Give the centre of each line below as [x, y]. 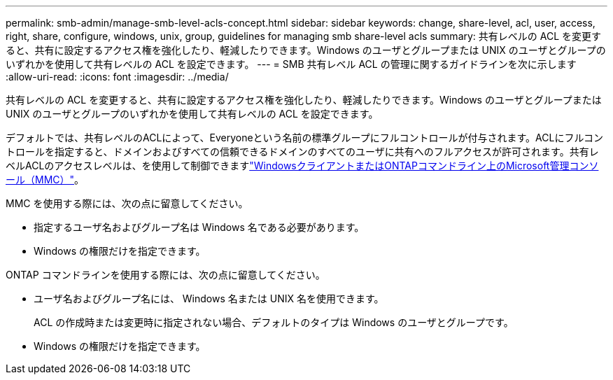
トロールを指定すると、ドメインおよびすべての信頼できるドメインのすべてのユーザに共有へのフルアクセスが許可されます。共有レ [302, 152]
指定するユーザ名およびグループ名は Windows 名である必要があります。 [199, 227]
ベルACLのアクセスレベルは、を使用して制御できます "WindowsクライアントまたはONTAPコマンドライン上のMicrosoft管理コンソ [302, 166]
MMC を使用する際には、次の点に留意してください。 [127, 203]
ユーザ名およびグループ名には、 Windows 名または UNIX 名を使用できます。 [209, 298]
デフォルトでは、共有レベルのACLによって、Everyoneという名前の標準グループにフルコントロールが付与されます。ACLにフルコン [305, 138]
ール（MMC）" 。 [45, 180]
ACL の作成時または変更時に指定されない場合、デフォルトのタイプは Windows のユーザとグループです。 [274, 322]
